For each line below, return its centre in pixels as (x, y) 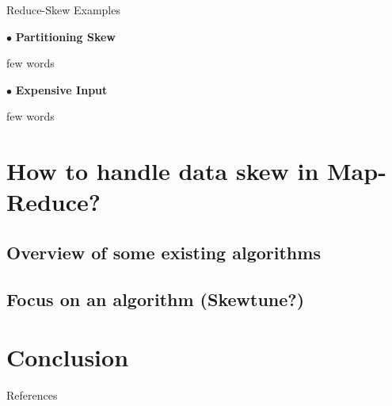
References (32, 395)
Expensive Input (61, 89)
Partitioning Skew (65, 36)
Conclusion (68, 357)
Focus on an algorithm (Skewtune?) (156, 299)
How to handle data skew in (163, 171)
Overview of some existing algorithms (164, 252)
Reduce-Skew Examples (63, 10)
